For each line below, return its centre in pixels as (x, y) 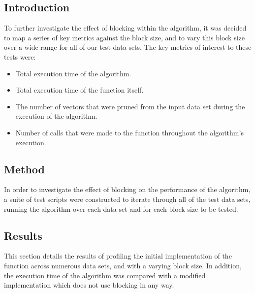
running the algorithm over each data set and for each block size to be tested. (121, 209)
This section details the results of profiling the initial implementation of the (118, 256)
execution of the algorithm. (56, 116)
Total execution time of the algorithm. (73, 73)
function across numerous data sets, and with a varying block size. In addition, (123, 265)
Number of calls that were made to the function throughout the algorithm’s (129, 132)
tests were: (20, 56)
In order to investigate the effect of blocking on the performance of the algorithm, (127, 189)
